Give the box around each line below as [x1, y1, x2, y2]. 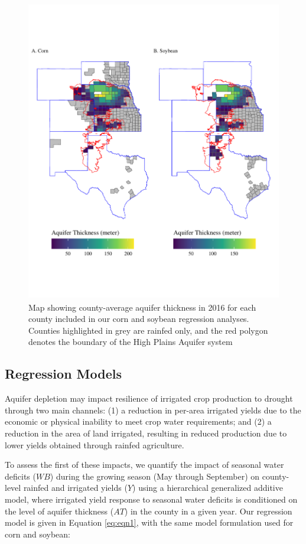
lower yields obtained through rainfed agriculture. [5, 438, 184, 451]
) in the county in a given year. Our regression [124, 504, 292, 517]
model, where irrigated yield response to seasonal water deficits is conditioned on [5, 493, 298, 505]
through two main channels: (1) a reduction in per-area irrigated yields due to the [5, 403, 301, 416]
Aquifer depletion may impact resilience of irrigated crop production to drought [5, 392, 293, 405]
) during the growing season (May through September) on [50, 470, 260, 482]
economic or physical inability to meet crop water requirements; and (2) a [5, 415, 272, 428]
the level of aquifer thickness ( [5, 504, 114, 517]
